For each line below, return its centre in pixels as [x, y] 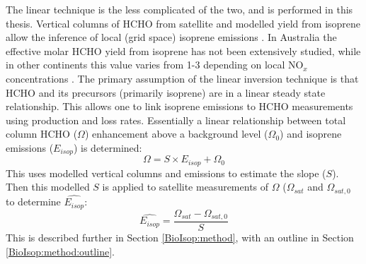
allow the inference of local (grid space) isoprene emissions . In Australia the [171, 37]
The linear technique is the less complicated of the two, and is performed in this [179, 9]
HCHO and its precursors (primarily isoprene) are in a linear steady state [166, 92]
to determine [33, 202]
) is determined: [108, 147]
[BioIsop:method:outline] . [60, 251]
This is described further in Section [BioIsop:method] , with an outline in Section [180, 238]
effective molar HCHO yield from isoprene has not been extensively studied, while [183, 50]
